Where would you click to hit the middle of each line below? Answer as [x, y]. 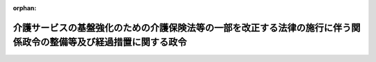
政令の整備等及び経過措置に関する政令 [104, 42]
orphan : [25, 8]
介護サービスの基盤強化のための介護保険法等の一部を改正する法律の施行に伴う [182, 28]
